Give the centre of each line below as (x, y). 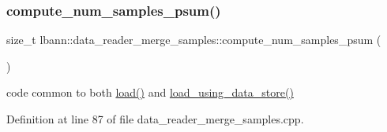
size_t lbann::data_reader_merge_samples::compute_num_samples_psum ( (194, 40)
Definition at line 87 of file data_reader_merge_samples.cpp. (155, 119)
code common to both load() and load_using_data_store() (150, 92)
